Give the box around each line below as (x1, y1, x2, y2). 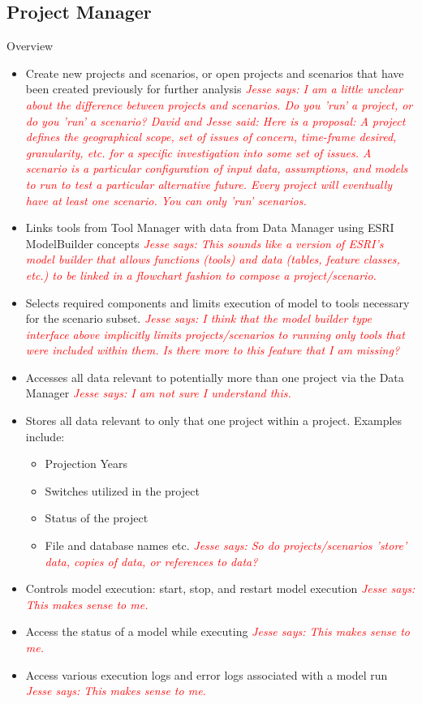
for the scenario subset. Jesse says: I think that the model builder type (25, 310, 372, 327)
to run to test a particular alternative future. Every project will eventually (25, 175, 393, 192)
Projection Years (45, 455, 128, 472)
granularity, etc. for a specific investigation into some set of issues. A (25, 144, 372, 161)
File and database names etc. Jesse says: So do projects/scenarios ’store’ (45, 537, 407, 554)
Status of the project (45, 509, 149, 526)
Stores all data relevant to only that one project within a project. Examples (25, 412, 403, 429)
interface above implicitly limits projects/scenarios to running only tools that (25, 325, 405, 342)
